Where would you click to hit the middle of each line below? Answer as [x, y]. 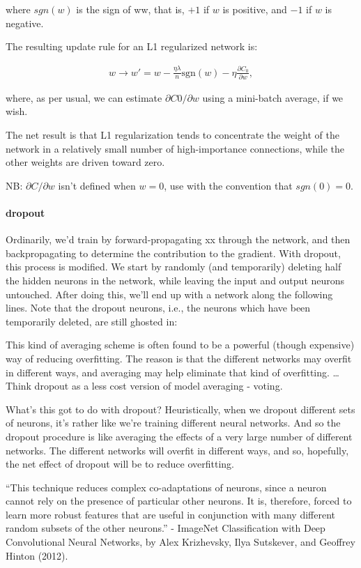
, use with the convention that [228, 185]
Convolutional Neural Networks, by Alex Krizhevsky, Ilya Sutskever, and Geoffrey [180, 542]
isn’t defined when [97, 185]
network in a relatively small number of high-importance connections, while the [175, 148]
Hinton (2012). [37, 555]
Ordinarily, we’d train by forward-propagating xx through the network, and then [178, 239]
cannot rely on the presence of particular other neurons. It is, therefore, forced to [179, 501]
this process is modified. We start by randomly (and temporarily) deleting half [174, 267]
